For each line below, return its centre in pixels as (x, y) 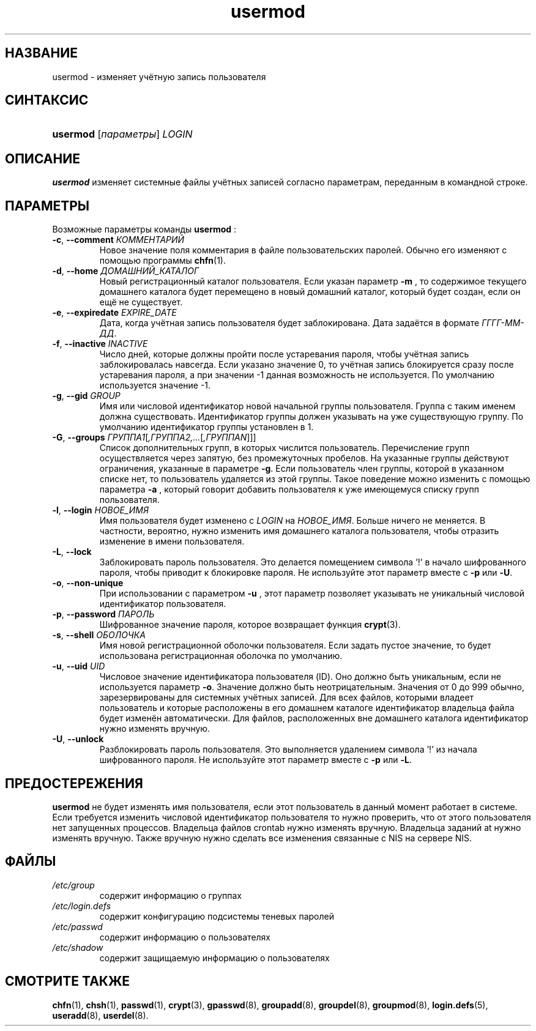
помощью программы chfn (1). (162, 261)
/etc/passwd (77, 926)
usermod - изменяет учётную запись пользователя (159, 76)
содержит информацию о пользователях (185, 937)
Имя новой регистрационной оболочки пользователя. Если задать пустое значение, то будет (295, 646)
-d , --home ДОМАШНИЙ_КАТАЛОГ (126, 271)
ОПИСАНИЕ (43, 158)
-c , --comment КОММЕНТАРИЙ (118, 240)
